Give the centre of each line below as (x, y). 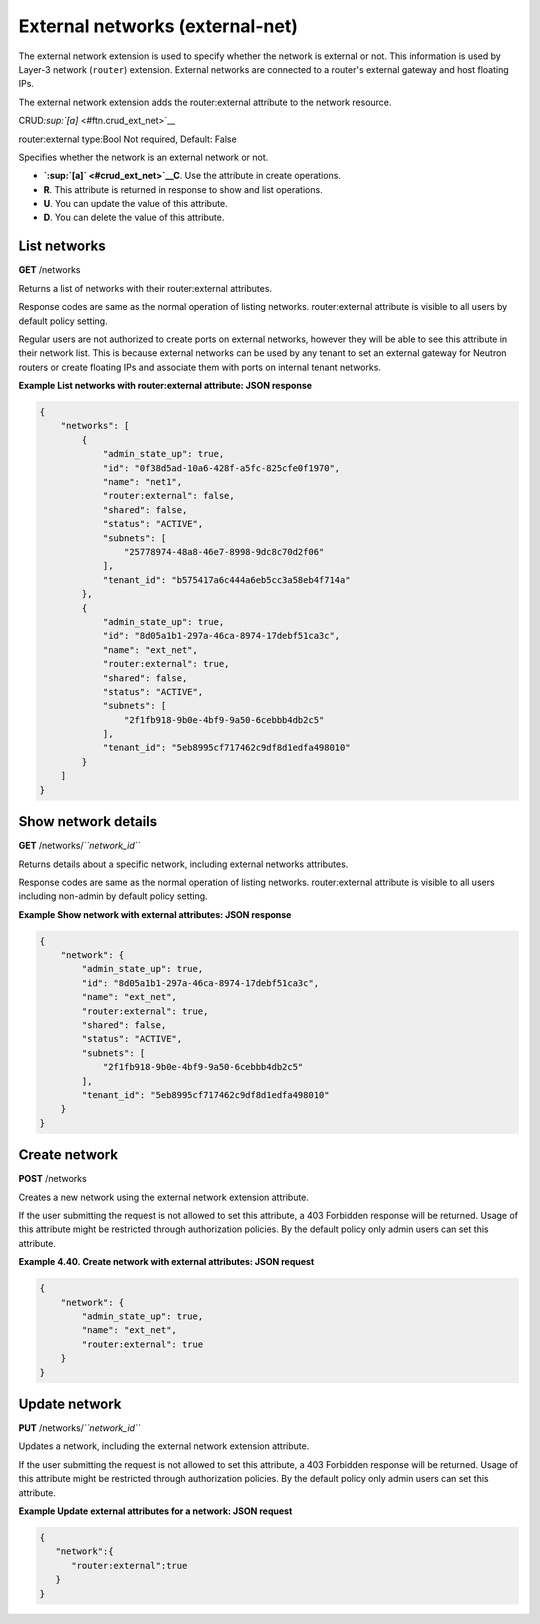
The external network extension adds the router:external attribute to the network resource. (205, 102)
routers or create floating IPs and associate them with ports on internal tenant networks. (200, 367)
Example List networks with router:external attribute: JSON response (165, 386)
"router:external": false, (168, 496)
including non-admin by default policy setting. (113, 896)
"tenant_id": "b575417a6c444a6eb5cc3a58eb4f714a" (226, 579)
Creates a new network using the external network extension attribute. (164, 1197)
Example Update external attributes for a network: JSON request (155, 1511)
